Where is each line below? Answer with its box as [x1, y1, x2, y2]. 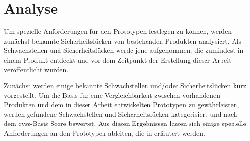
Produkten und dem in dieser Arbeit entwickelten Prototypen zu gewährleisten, [4, 99, 239, 110]
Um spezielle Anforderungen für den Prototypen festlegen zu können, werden [4, 26, 232, 36]
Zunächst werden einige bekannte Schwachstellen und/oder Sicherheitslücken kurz [4, 80, 246, 91]
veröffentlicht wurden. [4, 64, 69, 74]
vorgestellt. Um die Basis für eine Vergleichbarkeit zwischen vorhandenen [4, 90, 221, 100]
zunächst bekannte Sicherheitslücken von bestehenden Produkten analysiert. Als [4, 35, 242, 46]
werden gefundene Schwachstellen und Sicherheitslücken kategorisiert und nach [4, 109, 237, 119]
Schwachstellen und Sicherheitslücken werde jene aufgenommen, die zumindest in [4, 45, 244, 55]
